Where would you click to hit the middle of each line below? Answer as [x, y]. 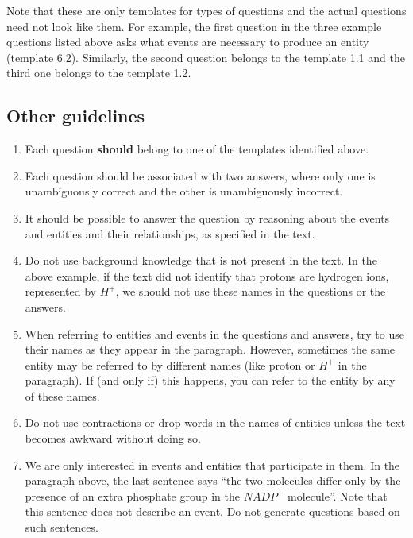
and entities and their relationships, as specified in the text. [170, 233]
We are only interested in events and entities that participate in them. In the [212, 464]
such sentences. [62, 527]
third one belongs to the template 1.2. [99, 73]
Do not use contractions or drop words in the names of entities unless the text [215, 422]
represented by [61, 291]
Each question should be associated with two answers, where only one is [200, 175]
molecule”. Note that [338, 495]
